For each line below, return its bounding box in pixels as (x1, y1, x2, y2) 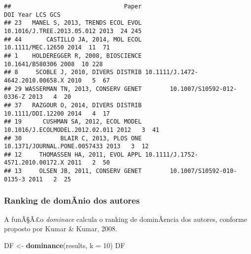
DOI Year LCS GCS (4, 11, 61, 18)
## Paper (4, 3, 142, 10)
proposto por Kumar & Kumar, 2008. (4, 223, 117, 234)
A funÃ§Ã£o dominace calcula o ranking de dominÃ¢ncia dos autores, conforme (4, 213, 247, 224)
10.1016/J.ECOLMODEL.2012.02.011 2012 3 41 (4, 126, 159, 133)
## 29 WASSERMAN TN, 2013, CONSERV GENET (4, 85, 142, 92)
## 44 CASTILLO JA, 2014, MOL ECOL (4, 36, 142, 43)
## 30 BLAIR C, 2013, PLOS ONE (4, 134, 142, 142)
